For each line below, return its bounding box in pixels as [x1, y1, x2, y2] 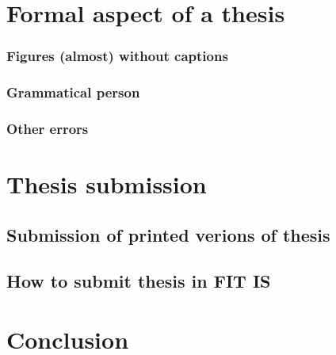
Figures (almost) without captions [6, 46, 228, 66]
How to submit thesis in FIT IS [6, 269, 271, 293]
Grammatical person [6, 82, 140, 102]
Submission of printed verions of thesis [6, 222, 330, 246]
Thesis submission [6, 168, 207, 200]
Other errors [6, 118, 89, 138]
